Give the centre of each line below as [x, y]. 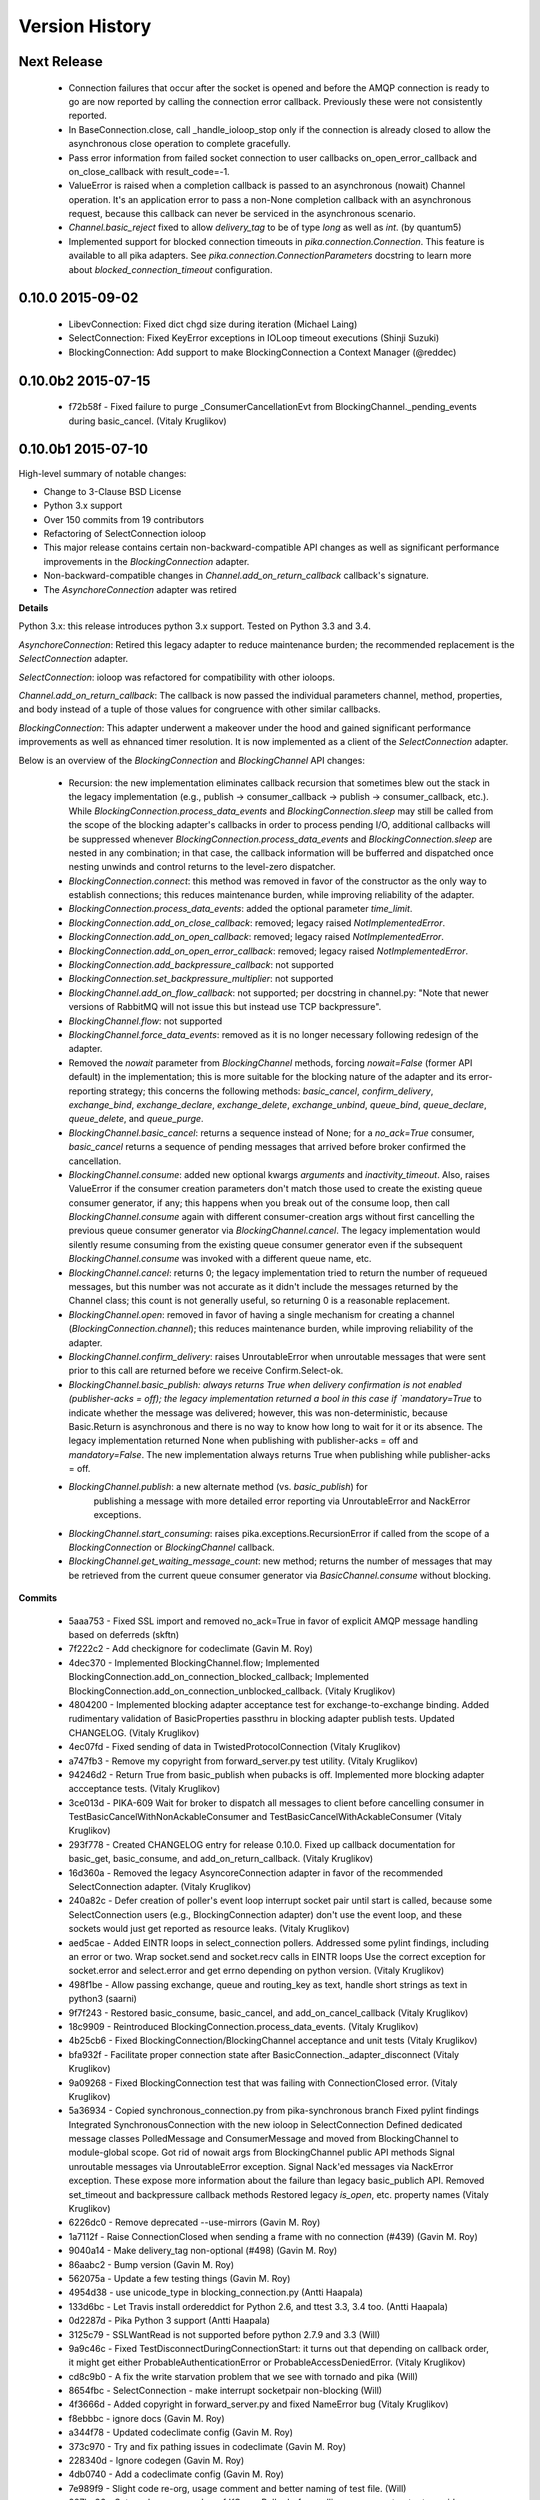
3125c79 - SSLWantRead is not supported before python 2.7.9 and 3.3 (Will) [224, 2334]
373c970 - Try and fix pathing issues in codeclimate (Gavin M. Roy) [207, 2446]
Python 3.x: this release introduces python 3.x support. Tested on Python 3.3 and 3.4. [195, 626]
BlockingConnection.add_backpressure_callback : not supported [201, 965]
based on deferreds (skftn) [124, 1634]
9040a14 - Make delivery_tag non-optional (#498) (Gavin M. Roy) [203, 2251]
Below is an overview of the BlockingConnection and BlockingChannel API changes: [191, 760]
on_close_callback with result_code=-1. [149, 171]
